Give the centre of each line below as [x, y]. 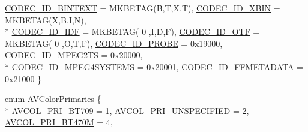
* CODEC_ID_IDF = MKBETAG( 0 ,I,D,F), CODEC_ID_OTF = [132, 31]
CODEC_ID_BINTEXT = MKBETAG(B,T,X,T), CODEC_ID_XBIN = [143, 8]
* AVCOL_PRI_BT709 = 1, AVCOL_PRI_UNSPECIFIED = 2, [127, 110]
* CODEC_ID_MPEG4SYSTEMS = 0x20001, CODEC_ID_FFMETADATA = [154, 66]
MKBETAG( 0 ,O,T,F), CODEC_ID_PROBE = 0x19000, [114, 43]
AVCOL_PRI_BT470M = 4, [59, 122]
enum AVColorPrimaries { [53, 99]
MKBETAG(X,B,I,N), [46, 19]
